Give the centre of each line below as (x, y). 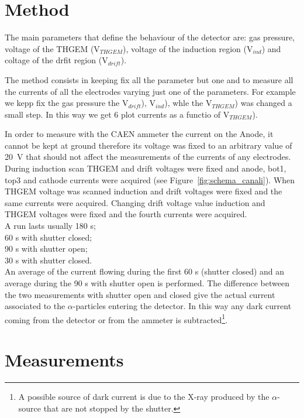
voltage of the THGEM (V (52, 48)
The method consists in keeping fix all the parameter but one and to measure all (149, 79)
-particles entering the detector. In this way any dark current (182, 306)
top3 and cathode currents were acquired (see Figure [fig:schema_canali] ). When (150, 179)
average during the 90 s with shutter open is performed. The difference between (147, 283)
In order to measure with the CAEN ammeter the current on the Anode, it (139, 134)
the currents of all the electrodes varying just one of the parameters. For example (150, 91)
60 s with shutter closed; (49, 237)
